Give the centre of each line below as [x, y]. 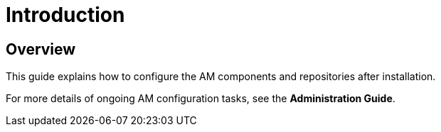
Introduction [65, 15]
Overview [41, 49]
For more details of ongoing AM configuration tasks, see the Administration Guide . [201, 99]
